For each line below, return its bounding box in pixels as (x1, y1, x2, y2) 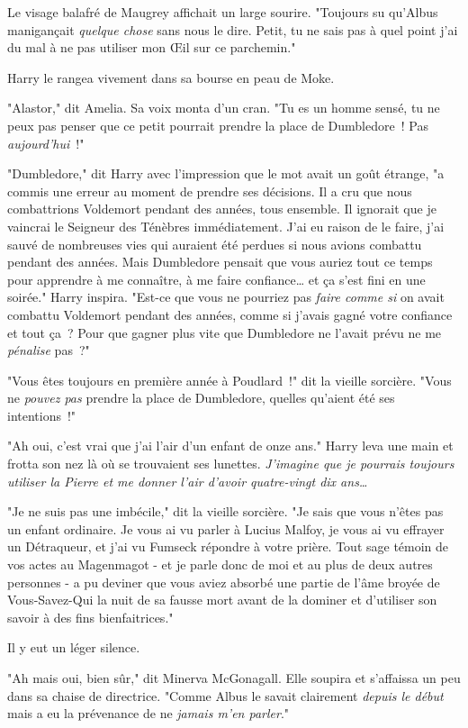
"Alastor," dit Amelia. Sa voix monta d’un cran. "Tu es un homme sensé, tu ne (7, 98, 440, 117)
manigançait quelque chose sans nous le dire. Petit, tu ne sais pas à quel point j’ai (7, 20, 458, 39)
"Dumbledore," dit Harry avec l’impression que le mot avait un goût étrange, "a (7, 164, 445, 183)
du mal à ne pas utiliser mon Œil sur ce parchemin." (7, 38, 296, 57)
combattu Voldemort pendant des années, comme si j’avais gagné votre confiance (7, 305, 453, 323)
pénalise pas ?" (7, 341, 90, 359)
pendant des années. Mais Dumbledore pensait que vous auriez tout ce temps (7, 252, 433, 271)
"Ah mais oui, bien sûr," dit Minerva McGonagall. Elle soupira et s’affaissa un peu (7, 669, 461, 687)
